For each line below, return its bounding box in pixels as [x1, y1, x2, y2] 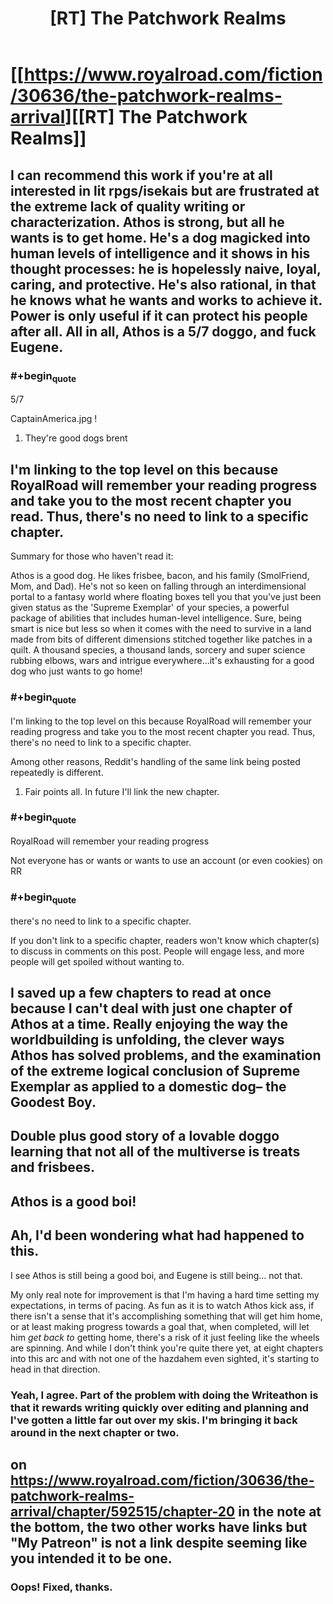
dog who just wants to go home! [10, 665, 143, 677]
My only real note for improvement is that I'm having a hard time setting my [10, 1288, 320, 1301]
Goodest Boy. [10, 1094, 97, 1111]
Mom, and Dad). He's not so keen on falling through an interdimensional [10, 580, 307, 592]
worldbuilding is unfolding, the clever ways [10, 1032, 285, 1049]
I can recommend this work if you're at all [10, 167, 273, 184]
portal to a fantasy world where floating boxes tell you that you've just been [10, 590, 322, 602]
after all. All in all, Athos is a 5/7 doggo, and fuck [10, 323, 317, 340]
